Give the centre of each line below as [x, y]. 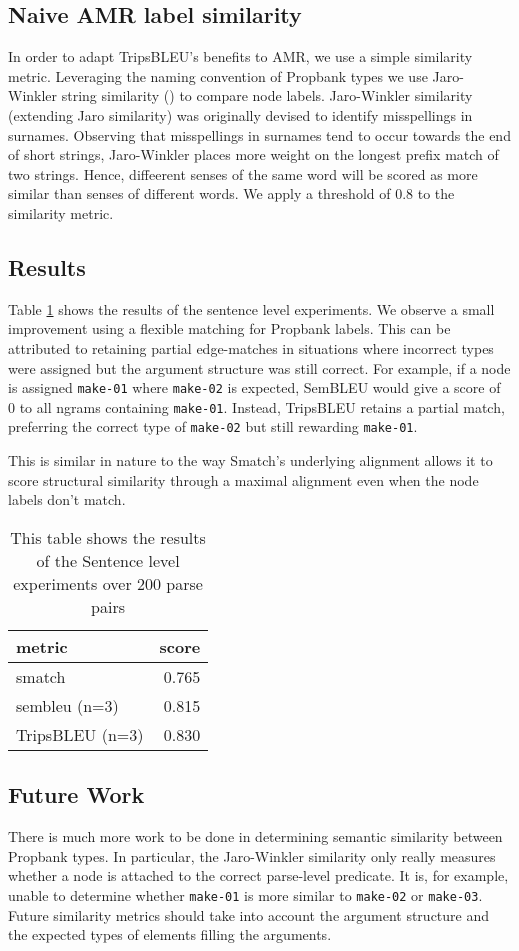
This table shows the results [108, 537]
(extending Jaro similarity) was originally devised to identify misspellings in [240, 114]
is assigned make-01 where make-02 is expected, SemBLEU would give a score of [254, 387]
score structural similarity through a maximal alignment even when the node [243, 479]
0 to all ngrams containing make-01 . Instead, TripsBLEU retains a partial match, [256, 406]
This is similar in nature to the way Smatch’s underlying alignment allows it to [250, 460]
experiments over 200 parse [108, 583]
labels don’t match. [67, 499]
